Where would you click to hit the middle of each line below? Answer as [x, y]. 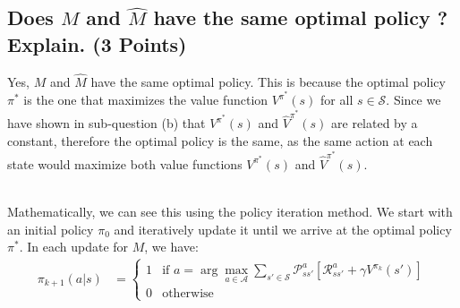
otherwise [188, 294]
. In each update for [74, 247]
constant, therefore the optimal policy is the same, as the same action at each [220, 140]
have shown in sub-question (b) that [106, 123]
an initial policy [51, 229]
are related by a [375, 123]
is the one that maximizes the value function [146, 100]
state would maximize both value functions [125, 163]
